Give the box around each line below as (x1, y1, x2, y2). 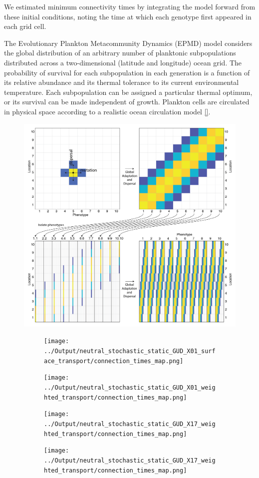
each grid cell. (4, 21, 46, 31)
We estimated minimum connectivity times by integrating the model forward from (4, 1, 256, 11)
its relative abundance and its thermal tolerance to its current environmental (4, 77, 239, 87)
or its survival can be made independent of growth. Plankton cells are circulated (4, 96, 250, 107)
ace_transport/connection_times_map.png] (44, 357, 184, 365)
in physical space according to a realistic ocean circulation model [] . (4, 106, 211, 116)
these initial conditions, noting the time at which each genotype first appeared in (4, 11, 252, 21)
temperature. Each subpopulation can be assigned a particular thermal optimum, (4, 86, 253, 97)
